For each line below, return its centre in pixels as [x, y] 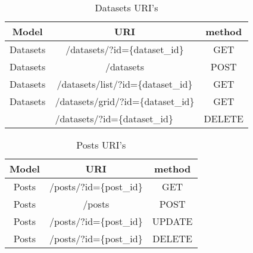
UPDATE [172, 221]
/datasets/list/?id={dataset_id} [125, 84]
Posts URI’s [101, 145]
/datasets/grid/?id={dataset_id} [125, 101]
